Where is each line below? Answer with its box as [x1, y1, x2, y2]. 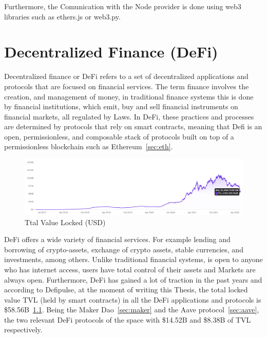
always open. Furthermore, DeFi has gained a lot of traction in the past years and [4, 274, 262, 285]
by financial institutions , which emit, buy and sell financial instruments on [4, 101, 238, 112]
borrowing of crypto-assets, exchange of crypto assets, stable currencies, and [4, 244, 243, 254]
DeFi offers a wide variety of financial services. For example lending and [4, 234, 231, 245]
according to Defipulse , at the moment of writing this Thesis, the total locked [4, 284, 248, 295]
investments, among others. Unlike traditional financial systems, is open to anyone [4, 254, 263, 265]
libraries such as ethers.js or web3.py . [4, 11, 121, 22]
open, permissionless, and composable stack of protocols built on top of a [4, 131, 234, 142]
